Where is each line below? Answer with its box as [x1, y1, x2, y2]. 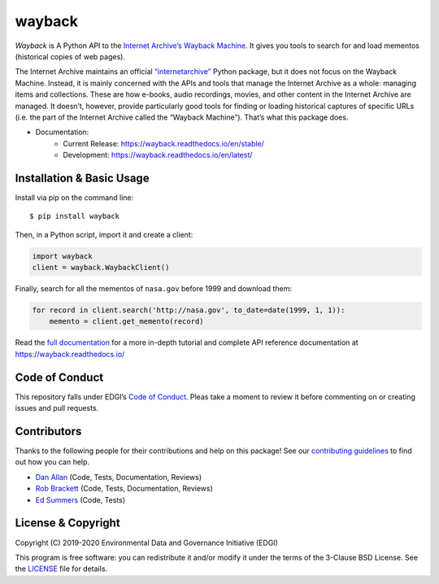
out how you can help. [15, 457, 89, 467]
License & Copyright [15, 516, 121, 530]
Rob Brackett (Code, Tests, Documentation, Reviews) [35, 484, 213, 494]
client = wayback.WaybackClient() [32, 263, 170, 272]
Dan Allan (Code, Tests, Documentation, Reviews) [35, 472, 202, 482]
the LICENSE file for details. [15, 564, 108, 573]
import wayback [32, 251, 93, 260]
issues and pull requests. [15, 403, 99, 413]
